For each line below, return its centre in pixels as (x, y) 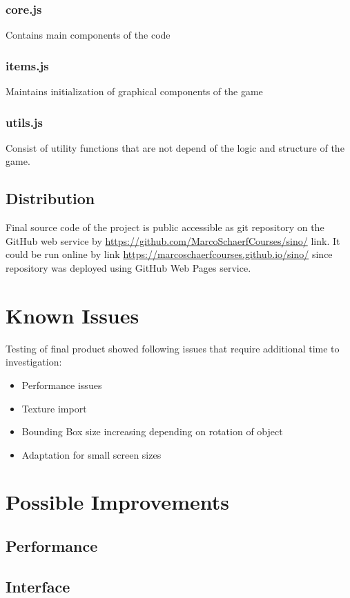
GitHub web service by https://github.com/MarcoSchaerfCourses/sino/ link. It (173, 240)
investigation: (34, 362)
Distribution (50, 198)
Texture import (54, 408)
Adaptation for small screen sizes (91, 454)
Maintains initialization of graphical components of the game (134, 91)
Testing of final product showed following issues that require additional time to (173, 348)
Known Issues (72, 315)
